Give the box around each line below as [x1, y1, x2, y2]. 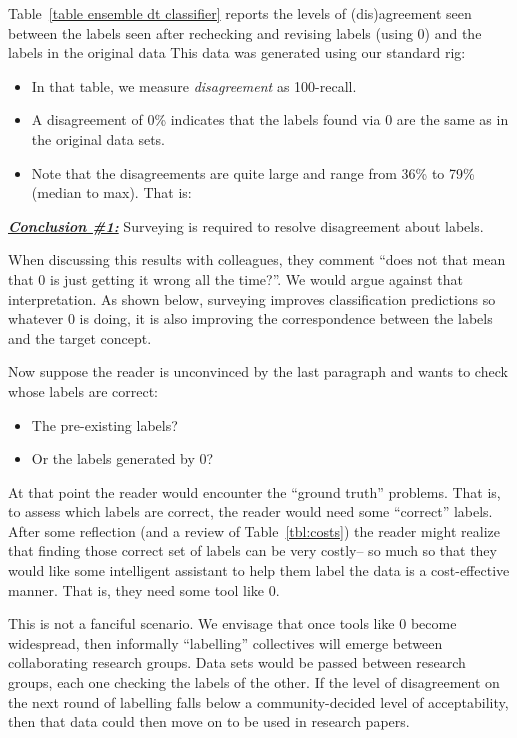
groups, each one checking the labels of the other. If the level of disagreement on [8, 672, 500, 693]
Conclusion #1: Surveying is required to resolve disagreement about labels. [8, 215, 484, 236]
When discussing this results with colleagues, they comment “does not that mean [8, 249, 506, 270]
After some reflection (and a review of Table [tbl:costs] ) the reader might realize [8, 520, 500, 541]
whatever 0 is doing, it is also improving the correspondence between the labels [8, 308, 493, 329]
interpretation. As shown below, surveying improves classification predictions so [8, 288, 496, 309]
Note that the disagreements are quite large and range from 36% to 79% [31, 162, 475, 183]
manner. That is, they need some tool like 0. [8, 579, 280, 600]
